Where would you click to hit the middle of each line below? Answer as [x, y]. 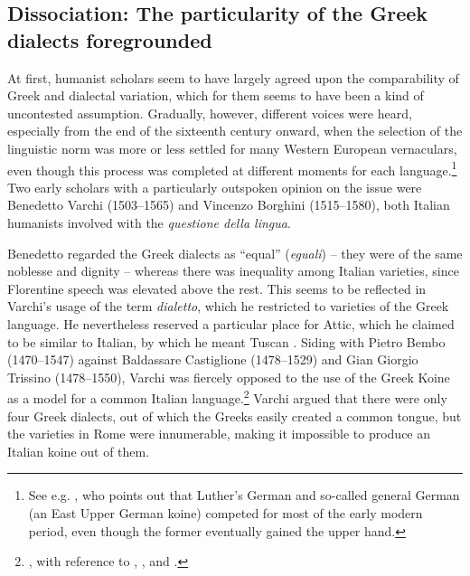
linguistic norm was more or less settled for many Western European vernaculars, [232, 148]
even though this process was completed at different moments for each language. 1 [232, 168]
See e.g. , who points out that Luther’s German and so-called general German [244, 495]
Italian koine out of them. [79, 451]
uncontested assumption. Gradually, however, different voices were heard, [210, 113]
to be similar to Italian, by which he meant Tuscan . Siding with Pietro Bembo [226, 341]
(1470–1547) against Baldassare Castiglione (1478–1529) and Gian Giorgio [213, 359]
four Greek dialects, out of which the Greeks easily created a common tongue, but [235, 415]
